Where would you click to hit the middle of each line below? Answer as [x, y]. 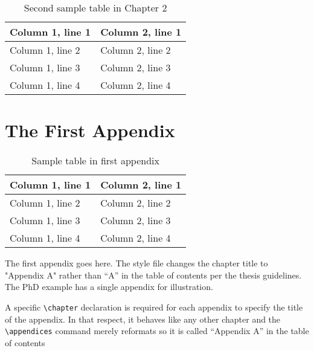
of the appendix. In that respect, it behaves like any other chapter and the [143, 319]
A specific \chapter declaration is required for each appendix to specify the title [154, 307]
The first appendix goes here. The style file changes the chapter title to [136, 263]
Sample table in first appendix [95, 161]
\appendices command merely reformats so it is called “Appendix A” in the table [157, 331]
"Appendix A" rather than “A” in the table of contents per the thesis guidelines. [153, 275]
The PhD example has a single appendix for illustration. [109, 287]
